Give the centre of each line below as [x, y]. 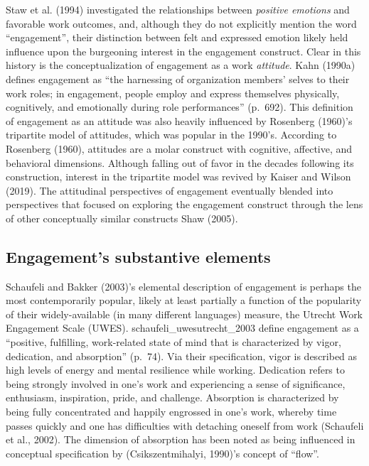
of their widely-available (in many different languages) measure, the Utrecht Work [184, 314]
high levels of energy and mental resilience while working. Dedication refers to [175, 370]
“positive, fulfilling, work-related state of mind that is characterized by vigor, [173, 342]
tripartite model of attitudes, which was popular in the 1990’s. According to [171, 135]
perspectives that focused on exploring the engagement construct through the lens [184, 204]
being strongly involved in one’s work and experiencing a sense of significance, [176, 383]
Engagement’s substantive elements [138, 256]
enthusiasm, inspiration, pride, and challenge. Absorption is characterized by [172, 397]
